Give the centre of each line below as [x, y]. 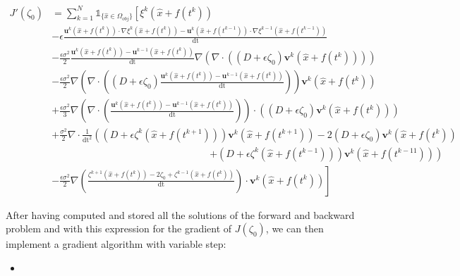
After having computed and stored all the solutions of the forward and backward [180, 214]
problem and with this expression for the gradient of [119, 228]
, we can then [295, 228]
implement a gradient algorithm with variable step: [116, 244]
